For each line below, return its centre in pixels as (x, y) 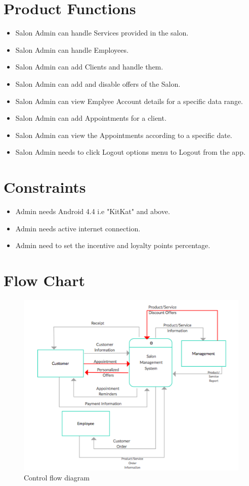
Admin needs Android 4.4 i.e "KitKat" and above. (93, 211)
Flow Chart (45, 280)
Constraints (45, 187)
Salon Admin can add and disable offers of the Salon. (98, 83)
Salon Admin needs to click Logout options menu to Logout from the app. (130, 152)
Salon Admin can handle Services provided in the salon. (102, 33)
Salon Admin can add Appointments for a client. (91, 118)
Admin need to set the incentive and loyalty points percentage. (113, 245)
